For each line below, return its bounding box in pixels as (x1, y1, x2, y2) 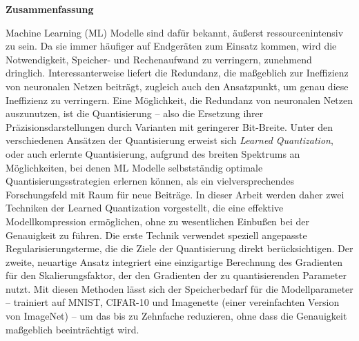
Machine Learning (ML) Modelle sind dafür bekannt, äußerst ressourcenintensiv (6, 25, 344, 39)
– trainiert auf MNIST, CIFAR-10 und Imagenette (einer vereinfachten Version (6, 295, 340, 309)
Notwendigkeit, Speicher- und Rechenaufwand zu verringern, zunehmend (6, 52, 312, 66)
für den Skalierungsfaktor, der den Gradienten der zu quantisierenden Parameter (6, 268, 347, 282)
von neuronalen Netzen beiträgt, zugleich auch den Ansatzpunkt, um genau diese (6, 79, 349, 93)
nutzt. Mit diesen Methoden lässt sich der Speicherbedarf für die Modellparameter (6, 281, 353, 296)
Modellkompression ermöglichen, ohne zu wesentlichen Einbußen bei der (6, 214, 309, 228)
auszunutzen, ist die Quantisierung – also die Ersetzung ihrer (6, 106, 264, 121)
